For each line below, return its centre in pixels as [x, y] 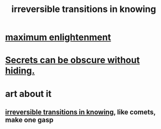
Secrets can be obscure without [73, 60]
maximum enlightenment [58, 37]
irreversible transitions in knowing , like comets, [80, 112]
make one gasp [29, 120]
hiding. [20, 71]
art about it [28, 94]
